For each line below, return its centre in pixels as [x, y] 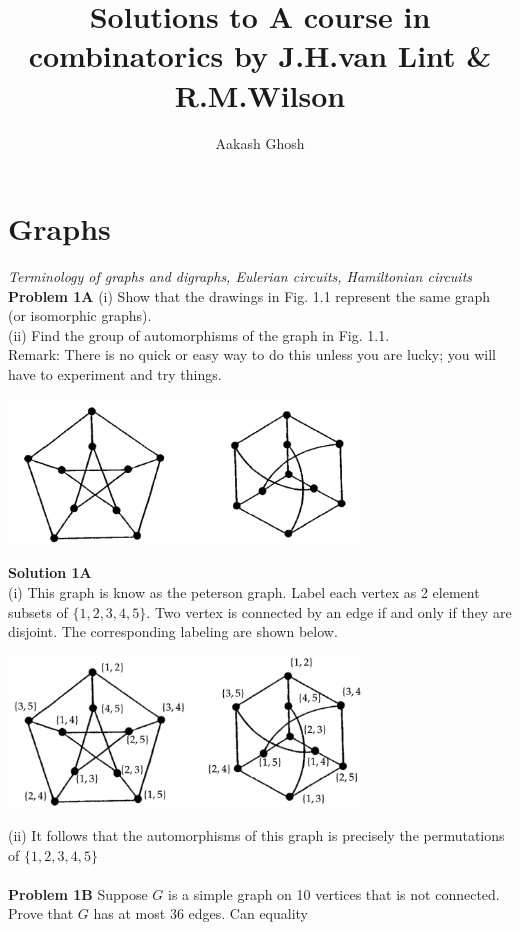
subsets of [38, 611]
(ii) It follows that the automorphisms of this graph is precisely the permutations [256, 835]
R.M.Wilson [260, 94]
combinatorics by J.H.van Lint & [260, 55]
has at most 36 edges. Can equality [201, 913]
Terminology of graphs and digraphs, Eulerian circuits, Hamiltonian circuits [240, 276]
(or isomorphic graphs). [80, 315]
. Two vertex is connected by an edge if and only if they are [329, 611]
